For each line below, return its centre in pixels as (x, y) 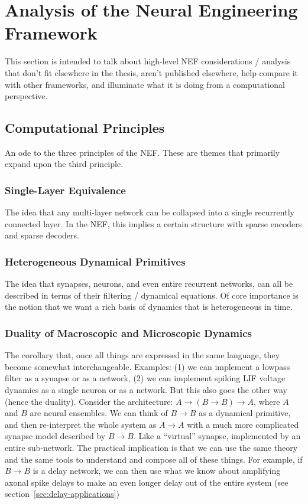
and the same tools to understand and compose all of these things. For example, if (154, 459)
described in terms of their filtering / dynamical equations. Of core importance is (152, 295)
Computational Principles (85, 128)
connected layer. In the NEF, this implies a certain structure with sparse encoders (153, 223)
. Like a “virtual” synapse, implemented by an (217, 436)
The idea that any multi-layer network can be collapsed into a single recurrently (150, 212)
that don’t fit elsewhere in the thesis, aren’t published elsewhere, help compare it (151, 72)
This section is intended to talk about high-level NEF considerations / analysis (148, 61)
